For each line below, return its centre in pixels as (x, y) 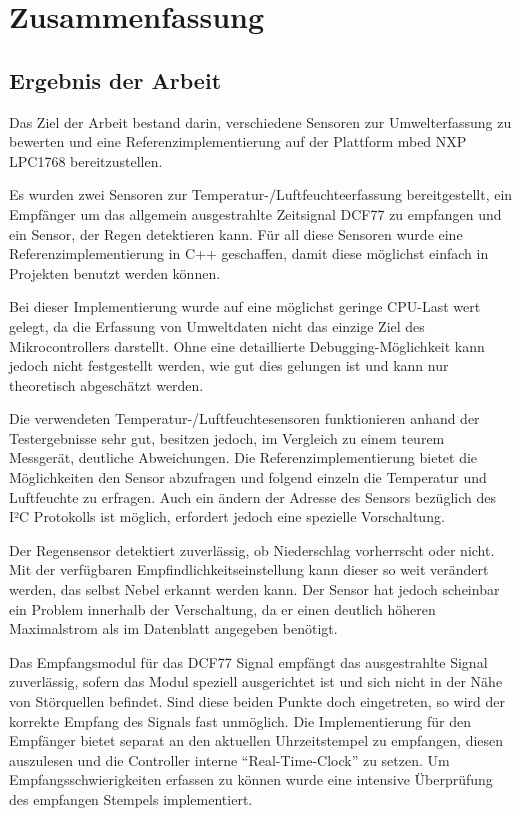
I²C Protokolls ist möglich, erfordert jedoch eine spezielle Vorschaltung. (227, 516)
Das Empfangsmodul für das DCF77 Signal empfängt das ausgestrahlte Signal (248, 661)
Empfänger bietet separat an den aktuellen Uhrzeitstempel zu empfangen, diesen (256, 740)
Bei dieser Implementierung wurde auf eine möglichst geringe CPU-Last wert (245, 306)
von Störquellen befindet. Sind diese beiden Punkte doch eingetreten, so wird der (257, 701)
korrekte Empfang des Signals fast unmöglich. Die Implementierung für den (240, 720)
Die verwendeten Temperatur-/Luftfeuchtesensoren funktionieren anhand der (244, 418)
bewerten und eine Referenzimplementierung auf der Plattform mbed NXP (238, 141)
